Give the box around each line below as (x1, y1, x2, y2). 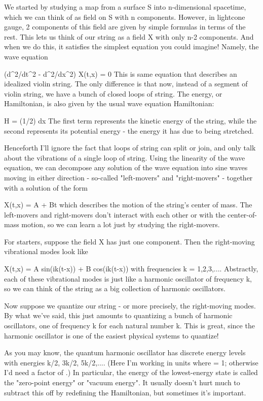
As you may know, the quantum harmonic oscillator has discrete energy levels (4, 347, 246, 358)
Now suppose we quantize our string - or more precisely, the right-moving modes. (4, 300, 256, 311)
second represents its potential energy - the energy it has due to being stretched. (4, 125, 254, 136)
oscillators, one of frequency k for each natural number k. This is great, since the (4, 320, 255, 331)
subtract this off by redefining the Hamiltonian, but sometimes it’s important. (4, 387, 246, 397)
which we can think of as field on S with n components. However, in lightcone (4, 11, 245, 22)
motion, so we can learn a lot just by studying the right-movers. (21, 219, 220, 230)
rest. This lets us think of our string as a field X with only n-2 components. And (4, 31, 254, 42)
